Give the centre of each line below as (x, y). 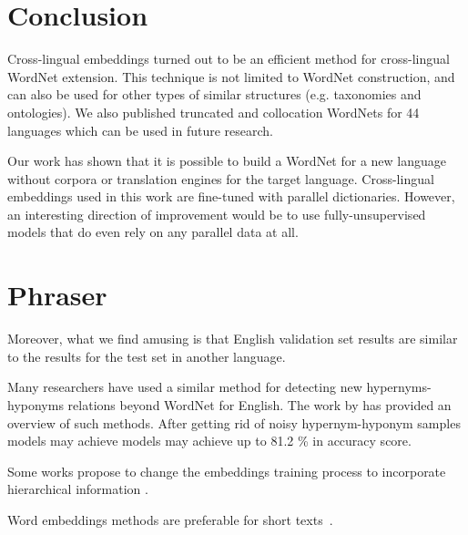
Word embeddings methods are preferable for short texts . (170, 519)
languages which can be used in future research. (141, 130)
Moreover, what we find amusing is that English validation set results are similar (233, 339)
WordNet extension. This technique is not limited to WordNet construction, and (231, 76)
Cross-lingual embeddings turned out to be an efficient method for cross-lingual (229, 59)
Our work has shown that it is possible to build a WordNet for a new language (227, 161)
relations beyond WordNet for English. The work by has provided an (259, 404)
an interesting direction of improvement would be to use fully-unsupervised (217, 214)
